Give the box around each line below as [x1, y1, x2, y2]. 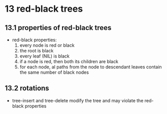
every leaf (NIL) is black [19, 53, 70, 59]
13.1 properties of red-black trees [5, 23, 112, 32]
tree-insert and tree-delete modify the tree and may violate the [12, 97, 144, 103]
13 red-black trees [5, 3, 83, 15]
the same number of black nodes [19, 69, 89, 75]
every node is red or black [19, 42, 75, 48]
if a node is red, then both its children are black [19, 59, 119, 64]
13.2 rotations [5, 84, 49, 93]
